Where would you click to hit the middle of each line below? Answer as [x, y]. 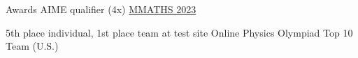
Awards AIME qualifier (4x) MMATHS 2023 [101, 9]
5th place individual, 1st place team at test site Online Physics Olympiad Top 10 [179, 32]
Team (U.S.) [32, 46]
